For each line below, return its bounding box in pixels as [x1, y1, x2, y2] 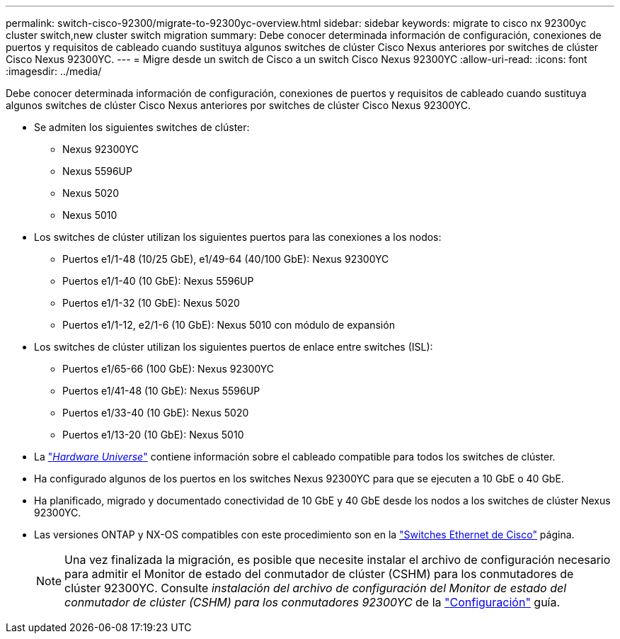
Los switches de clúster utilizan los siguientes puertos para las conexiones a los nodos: [34, 231, 442, 243]
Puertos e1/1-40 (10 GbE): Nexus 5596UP [62, 275, 254, 287]
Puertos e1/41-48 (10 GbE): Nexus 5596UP [62, 385, 260, 397]
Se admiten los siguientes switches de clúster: [34, 121, 250, 133]
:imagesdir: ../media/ [6, 65, 102, 77]
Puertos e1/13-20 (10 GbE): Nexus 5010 [62, 429, 244, 441]
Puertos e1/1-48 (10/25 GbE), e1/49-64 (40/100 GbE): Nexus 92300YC [62, 253, 389, 265]
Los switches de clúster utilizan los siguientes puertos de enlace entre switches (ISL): [34, 341, 433, 353]
